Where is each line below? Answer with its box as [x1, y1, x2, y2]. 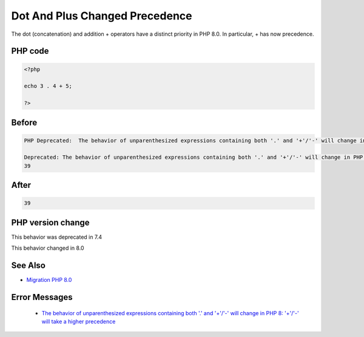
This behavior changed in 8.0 [11, 244, 84, 252]
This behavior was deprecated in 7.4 [11, 233, 103, 241]
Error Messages [11, 292, 73, 302]
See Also [11, 261, 45, 271]
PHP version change [11, 217, 90, 227]
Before [11, 117, 38, 127]
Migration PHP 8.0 [26, 276, 72, 284]
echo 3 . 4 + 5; [24, 82, 73, 90]
